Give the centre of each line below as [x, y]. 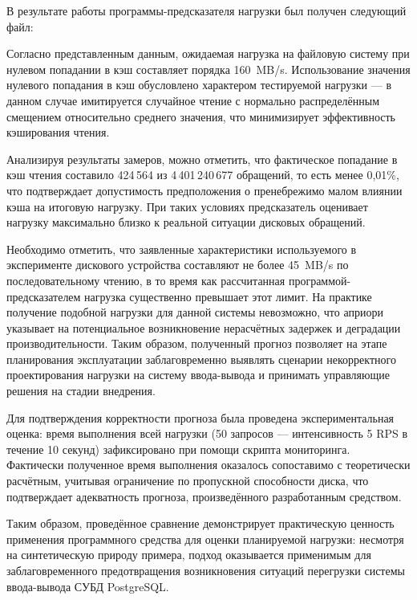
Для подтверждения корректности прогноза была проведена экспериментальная [200, 417]
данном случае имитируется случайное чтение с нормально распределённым [193, 100]
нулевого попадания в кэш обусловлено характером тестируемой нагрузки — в [199, 85]
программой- [320, 280]
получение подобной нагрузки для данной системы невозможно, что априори [195, 312]
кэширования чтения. [58, 132]
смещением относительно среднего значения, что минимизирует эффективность [201, 116]
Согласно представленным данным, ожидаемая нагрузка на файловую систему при [208, 53]
